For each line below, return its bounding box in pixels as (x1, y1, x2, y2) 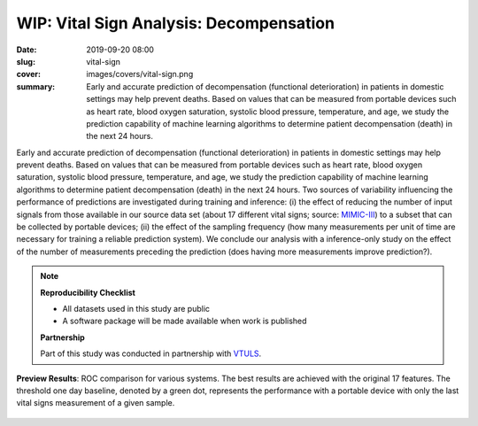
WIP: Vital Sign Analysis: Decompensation (16, 13, 335, 33)
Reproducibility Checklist (40, 287, 136, 298)
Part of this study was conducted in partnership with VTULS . (40, 348, 262, 359)
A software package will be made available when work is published (62, 315, 307, 327)
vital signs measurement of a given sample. (16, 398, 175, 408)
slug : (16, 56, 35, 66)
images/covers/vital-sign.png (86, 69, 194, 80)
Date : (16, 44, 37, 55)
